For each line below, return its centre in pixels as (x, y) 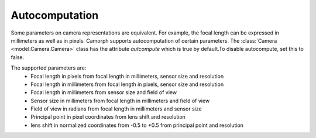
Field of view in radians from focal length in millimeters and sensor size (116, 109)
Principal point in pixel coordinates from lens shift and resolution (108, 117)
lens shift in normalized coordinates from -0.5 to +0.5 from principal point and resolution (137, 125)
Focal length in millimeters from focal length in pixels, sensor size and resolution (127, 84)
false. (18, 57)
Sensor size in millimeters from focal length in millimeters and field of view (120, 101)
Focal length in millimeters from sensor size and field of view (104, 92)
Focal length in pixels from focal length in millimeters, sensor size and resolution (127, 76)
